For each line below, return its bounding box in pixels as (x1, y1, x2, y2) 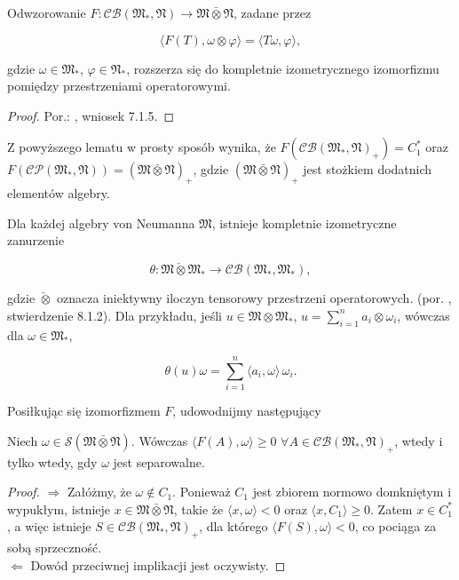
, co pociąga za (354, 517, 437, 536)
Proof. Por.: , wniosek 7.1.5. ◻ (7, 106, 175, 124)
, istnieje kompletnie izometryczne (211, 213, 397, 232)
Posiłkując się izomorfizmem (7, 401, 161, 420)
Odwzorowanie (7, 4, 86, 21)
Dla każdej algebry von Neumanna (7, 213, 195, 232)
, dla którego (199, 517, 268, 536)
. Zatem (370, 499, 413, 518)
